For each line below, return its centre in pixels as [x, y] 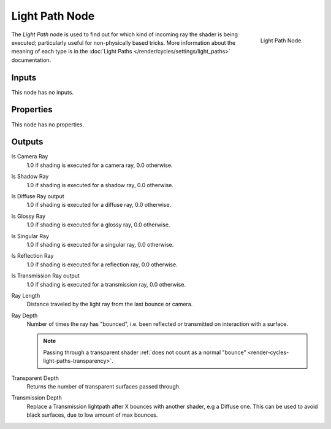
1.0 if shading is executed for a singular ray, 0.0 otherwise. [100, 244]
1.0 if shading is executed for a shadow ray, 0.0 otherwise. [100, 185]
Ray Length [26, 295]
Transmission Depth [37, 398]
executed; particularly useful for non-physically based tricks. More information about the [124, 42]
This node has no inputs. [42, 92]
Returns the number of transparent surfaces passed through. [104, 387]
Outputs [27, 142]
